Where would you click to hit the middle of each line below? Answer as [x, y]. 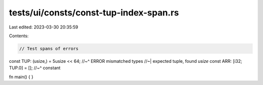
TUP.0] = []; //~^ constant [35, 68]
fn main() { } [21, 77]
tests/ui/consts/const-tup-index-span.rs [94, 13]
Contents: [19, 36]
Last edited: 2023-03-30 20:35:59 [44, 27]
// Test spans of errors [49, 49]
